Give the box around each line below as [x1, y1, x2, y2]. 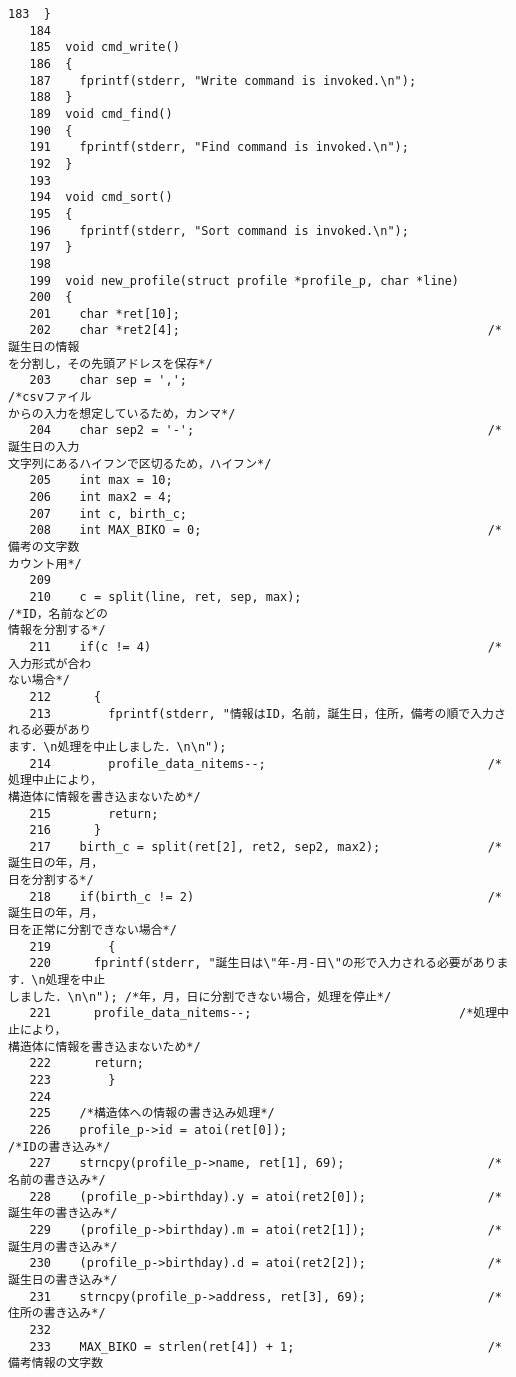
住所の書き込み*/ [8, 1306, 106, 1321]
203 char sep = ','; [29, 373, 187, 388]
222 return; [29, 1056, 145, 1071]
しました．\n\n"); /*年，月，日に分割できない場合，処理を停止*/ [8, 989, 392, 1004]
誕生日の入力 [8, 440, 80, 455]
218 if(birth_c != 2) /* [29, 889, 502, 904]
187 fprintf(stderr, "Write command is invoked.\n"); [29, 73, 417, 88]
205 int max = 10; [29, 473, 173, 488]
